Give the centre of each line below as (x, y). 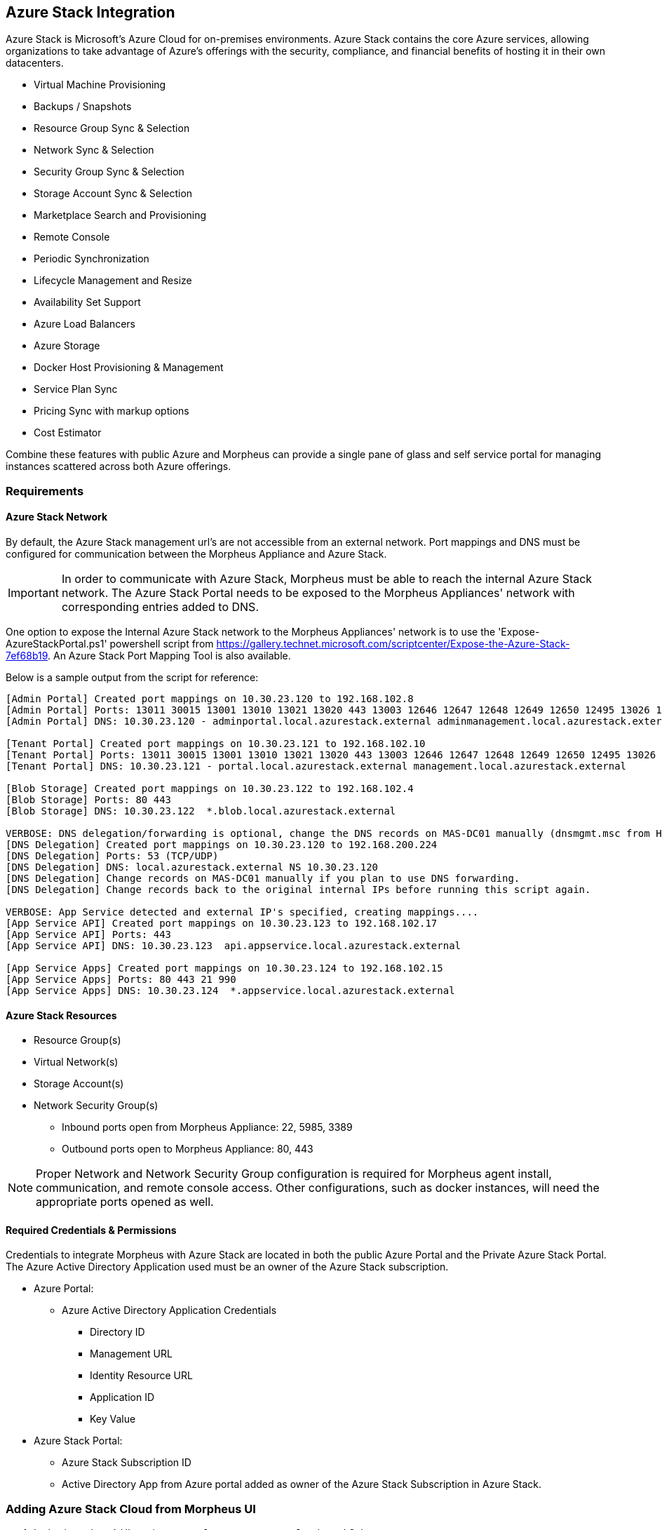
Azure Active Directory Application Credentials (169, 1310)
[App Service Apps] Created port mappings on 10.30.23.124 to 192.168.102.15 (224, 968)
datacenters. (35, 63)
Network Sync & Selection (94, 150)
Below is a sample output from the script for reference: (132, 678)
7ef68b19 (27, 656)
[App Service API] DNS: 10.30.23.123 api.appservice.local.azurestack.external (234, 946)
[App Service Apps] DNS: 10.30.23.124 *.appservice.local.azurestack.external (230, 991)
